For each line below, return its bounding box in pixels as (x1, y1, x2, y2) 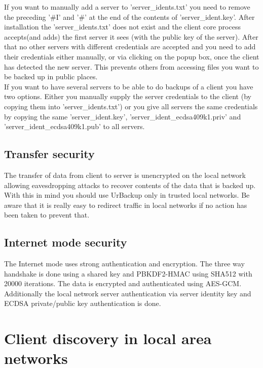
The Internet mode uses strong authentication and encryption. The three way (4, 258, 245, 269)
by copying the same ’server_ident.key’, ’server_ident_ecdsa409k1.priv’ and (4, 111, 241, 121)
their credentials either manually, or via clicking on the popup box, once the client (4, 51, 259, 62)
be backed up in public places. (4, 71, 98, 82)
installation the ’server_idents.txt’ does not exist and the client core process (4, 21, 241, 32)
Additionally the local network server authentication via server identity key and (4, 288, 251, 298)
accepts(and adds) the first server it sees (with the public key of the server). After (4, 31, 258, 42)
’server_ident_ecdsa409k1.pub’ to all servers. (4, 121, 145, 132)
